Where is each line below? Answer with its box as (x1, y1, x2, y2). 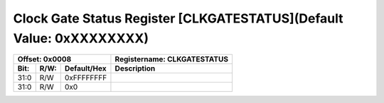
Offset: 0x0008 (17, 54, 72, 64)
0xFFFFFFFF (64, 73, 107, 83)
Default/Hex (64, 63, 107, 73)
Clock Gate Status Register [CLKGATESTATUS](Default (13, 11, 343, 26)
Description (114, 63, 156, 73)
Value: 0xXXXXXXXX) (13, 30, 149, 46)
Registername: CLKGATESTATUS (114, 54, 229, 64)
